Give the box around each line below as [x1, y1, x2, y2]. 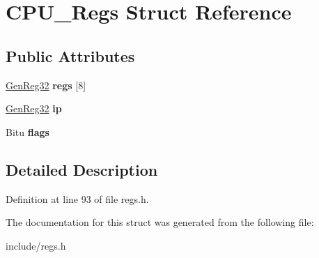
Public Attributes [6, 45, 135, 66]
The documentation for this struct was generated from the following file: [6, 215, 314, 229]
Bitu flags [6, 124, 49, 139]
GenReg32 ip [6, 101, 62, 116]
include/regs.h [6, 238, 66, 252]
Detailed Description [6, 158, 158, 180]
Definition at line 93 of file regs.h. [6, 191, 149, 206]
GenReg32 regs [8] [6, 77, 86, 92]
